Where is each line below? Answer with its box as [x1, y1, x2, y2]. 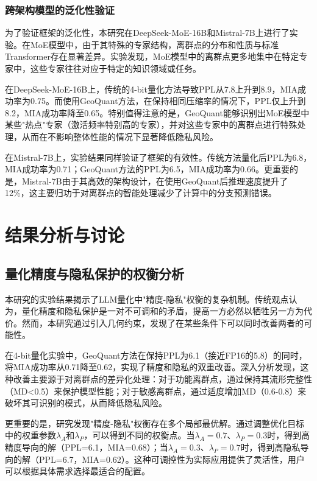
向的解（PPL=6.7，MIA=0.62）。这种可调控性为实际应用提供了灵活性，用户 [5, 452, 305, 465]
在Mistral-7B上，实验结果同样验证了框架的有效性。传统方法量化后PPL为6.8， [5, 150, 312, 163]
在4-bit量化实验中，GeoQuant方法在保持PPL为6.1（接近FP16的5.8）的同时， [5, 348, 307, 361]
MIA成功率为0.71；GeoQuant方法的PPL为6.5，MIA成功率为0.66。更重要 [5, 163, 290, 175]
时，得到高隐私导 [240, 441, 309, 454]
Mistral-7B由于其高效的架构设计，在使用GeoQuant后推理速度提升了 [21, 174, 288, 187]
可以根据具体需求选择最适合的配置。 [5, 465, 150, 477]
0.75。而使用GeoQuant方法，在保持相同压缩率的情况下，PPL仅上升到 [30, 94, 306, 107]
